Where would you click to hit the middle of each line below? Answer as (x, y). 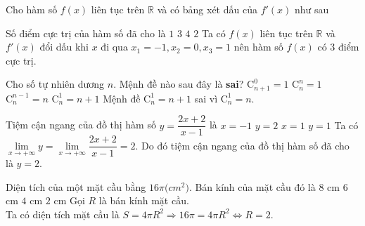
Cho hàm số (32, 9)
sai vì (206, 98)
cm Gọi (69, 200)
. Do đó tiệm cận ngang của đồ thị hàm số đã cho (242, 145)
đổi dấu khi (64, 47)
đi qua (114, 47)
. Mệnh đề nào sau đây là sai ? (179, 84)
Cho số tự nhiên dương (55, 84)
